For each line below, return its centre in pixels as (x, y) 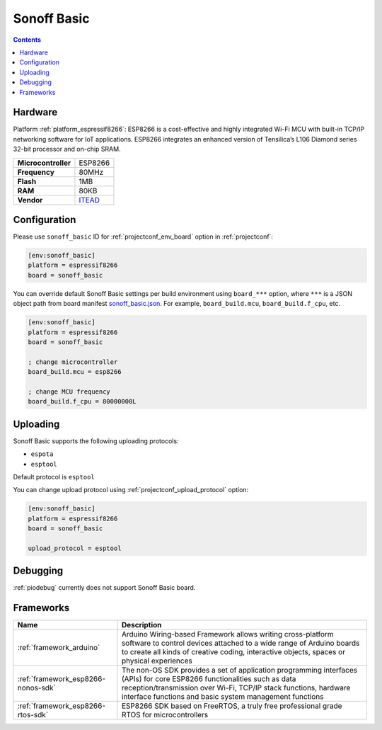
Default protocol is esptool (54, 477)
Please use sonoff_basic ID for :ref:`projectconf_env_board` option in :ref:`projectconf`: (143, 236)
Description (141, 625)
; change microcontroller (73, 362)
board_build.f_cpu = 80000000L (82, 401)
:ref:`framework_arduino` (59, 648)
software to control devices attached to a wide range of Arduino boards (241, 643)
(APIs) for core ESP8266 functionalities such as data (209, 679)
